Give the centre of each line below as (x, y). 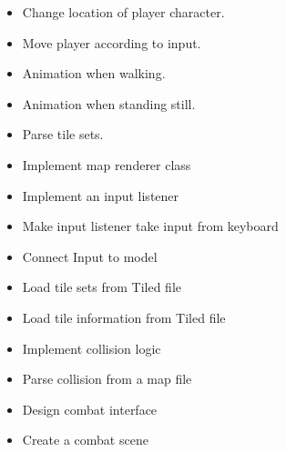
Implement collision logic (92, 348)
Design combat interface (90, 409)
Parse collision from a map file (107, 379)
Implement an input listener (101, 195)
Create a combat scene (85, 440)
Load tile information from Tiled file (124, 317)
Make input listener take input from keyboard (150, 226)
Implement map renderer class (107, 164)
